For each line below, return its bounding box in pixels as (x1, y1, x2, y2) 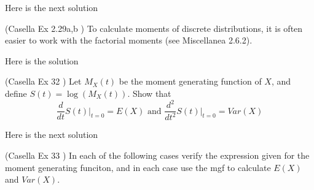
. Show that (127, 86, 171, 99)
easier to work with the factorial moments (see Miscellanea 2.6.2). (5, 34, 253, 47)
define (5, 86, 27, 99)
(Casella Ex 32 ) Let (5, 75, 82, 88)
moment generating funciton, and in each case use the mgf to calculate (5, 161, 271, 173)
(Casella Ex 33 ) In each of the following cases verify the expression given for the (5, 149, 310, 162)
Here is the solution (5, 54, 79, 67)
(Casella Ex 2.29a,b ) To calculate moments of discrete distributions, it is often (5, 21, 303, 34)
